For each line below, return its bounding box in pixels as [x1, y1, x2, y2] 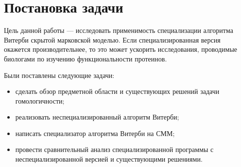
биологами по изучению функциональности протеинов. [4, 53, 167, 63]
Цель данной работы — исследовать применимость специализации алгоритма [4, 25, 233, 35]
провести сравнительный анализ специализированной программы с [15, 144, 214, 154]
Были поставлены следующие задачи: [4, 70, 115, 80]
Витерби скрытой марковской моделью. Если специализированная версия [4, 34, 221, 45]
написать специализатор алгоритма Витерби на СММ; [15, 128, 175, 138]
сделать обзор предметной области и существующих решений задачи [15, 86, 220, 96]
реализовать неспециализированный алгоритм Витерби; [15, 112, 179, 122]
